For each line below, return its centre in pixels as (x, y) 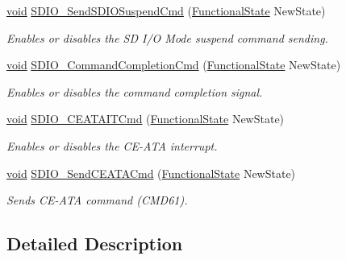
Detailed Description (95, 243)
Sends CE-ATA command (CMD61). (97, 200)
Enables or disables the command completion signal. (135, 91)
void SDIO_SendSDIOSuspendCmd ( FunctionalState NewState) (166, 10)
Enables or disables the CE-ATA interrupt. (112, 145)
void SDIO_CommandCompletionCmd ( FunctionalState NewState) (174, 65)
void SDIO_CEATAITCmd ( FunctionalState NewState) (146, 119)
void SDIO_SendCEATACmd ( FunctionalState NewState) (151, 173)
